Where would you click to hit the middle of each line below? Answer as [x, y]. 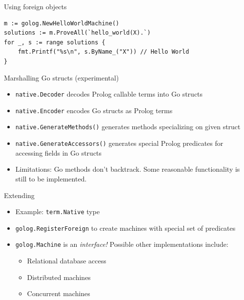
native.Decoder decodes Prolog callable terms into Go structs [109, 94]
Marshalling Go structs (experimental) [61, 77]
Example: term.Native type [58, 211]
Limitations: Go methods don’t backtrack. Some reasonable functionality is [128, 169]
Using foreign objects [35, 6]
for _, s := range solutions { [55, 42]
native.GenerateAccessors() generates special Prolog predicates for [119, 143]
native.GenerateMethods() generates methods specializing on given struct [128, 127]
